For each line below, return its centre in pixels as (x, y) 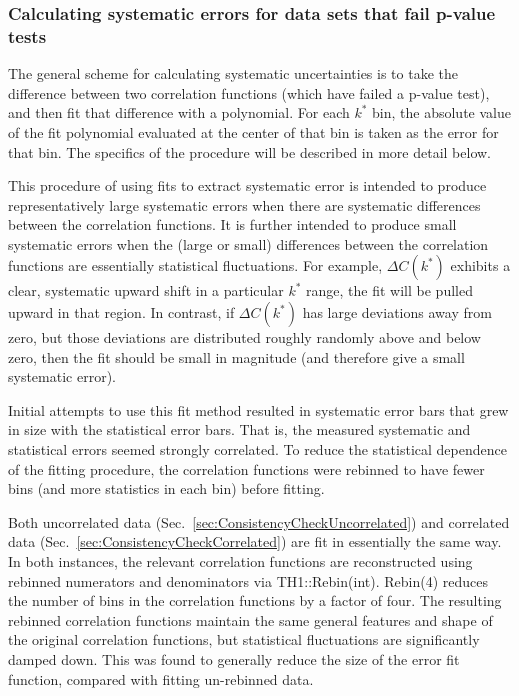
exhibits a (480, 265)
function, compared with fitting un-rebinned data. (161, 678)
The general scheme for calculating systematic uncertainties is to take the (233, 73)
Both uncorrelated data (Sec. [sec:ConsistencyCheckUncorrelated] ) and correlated (259, 521)
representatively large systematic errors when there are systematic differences (244, 204)
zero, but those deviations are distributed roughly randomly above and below (244, 337)
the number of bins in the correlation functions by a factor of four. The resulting (255, 600)
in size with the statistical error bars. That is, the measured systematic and (239, 429)
